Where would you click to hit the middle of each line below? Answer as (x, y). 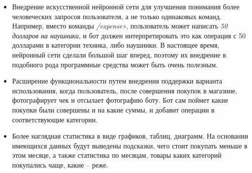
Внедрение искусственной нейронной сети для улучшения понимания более (126, 6)
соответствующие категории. (55, 119)
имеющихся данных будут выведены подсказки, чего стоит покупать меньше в (130, 145)
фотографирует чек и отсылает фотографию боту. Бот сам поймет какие (120, 100)
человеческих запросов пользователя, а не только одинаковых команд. (117, 16)
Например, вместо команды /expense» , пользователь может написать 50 (120, 26)
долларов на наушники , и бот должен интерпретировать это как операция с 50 (129, 35)
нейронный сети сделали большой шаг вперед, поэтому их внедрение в (119, 54)
